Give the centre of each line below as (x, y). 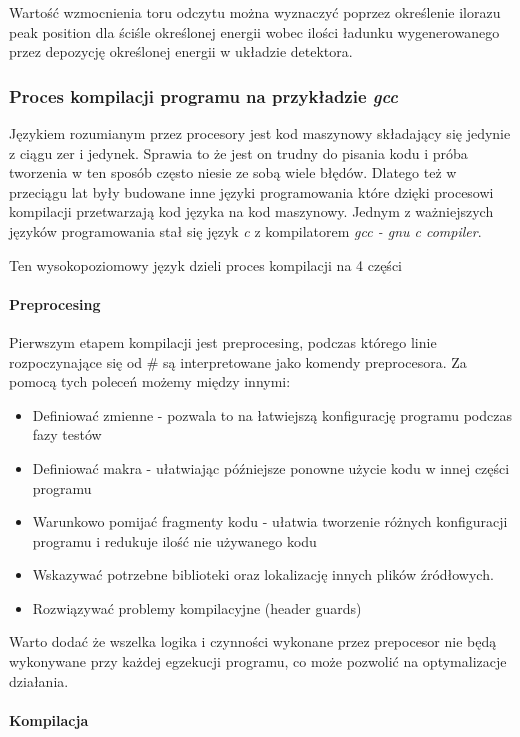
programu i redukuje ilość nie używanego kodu (174, 540)
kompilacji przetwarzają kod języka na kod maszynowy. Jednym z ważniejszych (251, 211)
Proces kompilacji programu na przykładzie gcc (203, 95)
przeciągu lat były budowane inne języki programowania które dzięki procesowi (251, 191)
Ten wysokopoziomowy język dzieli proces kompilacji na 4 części (205, 264)
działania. (39, 680)
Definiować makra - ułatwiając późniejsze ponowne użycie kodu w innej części (271, 467)
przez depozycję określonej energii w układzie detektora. (181, 51)
